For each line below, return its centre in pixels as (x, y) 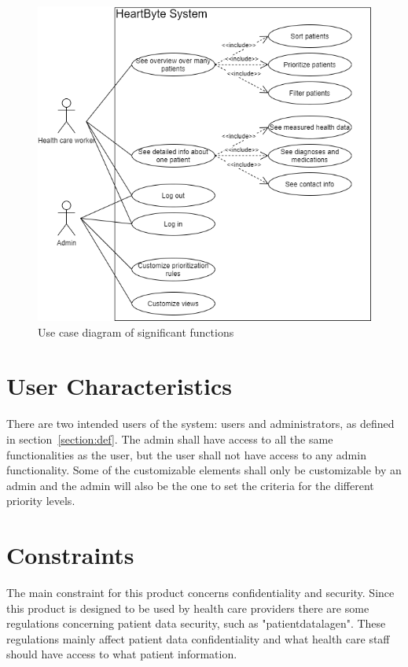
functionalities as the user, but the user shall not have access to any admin (186, 454)
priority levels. (41, 501)
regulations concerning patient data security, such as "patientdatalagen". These (196, 623)
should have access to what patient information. (122, 654)
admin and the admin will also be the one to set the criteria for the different (190, 485)
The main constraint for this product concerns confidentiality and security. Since (200, 593)
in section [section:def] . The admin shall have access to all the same (170, 439)
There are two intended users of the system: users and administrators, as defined (200, 424)
